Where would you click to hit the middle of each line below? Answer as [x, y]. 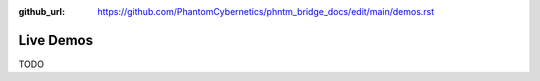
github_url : [41, 11]
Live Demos [56, 40]
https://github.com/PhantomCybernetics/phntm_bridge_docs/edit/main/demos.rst [266, 11]
